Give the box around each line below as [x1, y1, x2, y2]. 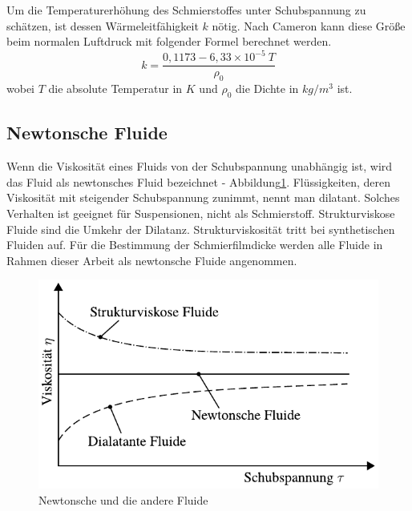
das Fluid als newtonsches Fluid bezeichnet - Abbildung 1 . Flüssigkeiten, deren [6, 173, 391, 190]
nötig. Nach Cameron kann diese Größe [212, 17, 406, 34]
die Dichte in [235, 80, 299, 97]
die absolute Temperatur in [48, 80, 183, 97]
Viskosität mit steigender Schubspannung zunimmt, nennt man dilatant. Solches [6, 189, 400, 206]
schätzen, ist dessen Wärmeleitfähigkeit [6, 17, 199, 34]
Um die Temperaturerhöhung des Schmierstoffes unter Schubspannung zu [6, 2, 366, 18]
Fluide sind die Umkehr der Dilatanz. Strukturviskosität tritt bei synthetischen [6, 220, 395, 237]
